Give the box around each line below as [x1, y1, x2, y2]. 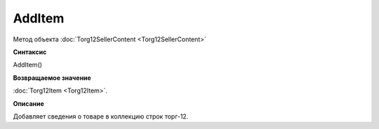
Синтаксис [13, 48, 47, 56]
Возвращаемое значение [13, 74, 91, 82]
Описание [13, 99, 45, 108]
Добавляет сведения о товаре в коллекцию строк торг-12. [13, 112, 189, 121]
